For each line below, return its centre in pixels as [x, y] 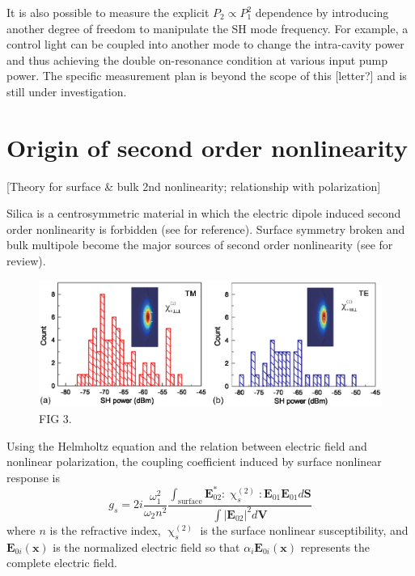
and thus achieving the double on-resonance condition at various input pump [197, 59]
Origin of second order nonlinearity [207, 147]
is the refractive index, [105, 529]
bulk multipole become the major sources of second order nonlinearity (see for [200, 245]
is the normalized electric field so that [146, 546]
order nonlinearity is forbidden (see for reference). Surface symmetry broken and [206, 229]
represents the [335, 546]
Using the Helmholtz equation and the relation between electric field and [187, 445]
